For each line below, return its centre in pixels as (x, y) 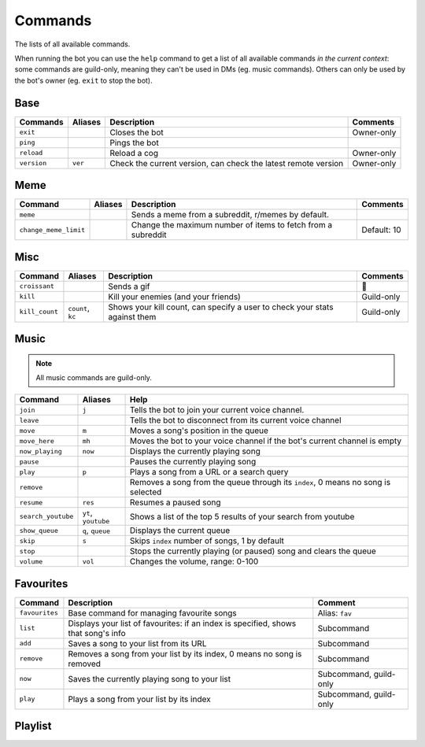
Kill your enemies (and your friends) (174, 297)
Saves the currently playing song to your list (150, 679)
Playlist (33, 726)
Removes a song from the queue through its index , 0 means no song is (260, 483)
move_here (37, 441)
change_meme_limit (52, 229)
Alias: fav (334, 612)
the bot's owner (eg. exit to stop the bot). (83, 80)
